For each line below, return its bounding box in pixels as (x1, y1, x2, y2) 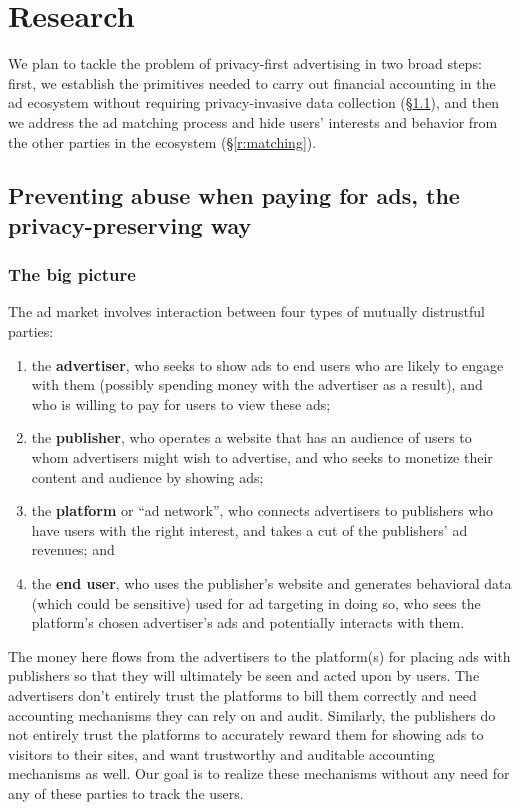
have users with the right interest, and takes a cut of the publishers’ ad (31, 519, 468, 540)
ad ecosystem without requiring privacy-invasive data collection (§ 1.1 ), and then (8, 92, 499, 113)
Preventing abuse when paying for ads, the (8, 180, 460, 211)
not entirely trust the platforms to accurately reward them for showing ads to (8, 724, 484, 745)
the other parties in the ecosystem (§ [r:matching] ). (8, 131, 317, 152)
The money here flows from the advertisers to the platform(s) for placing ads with (8, 645, 511, 666)
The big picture (8, 262, 136, 287)
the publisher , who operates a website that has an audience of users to (31, 427, 472, 448)
